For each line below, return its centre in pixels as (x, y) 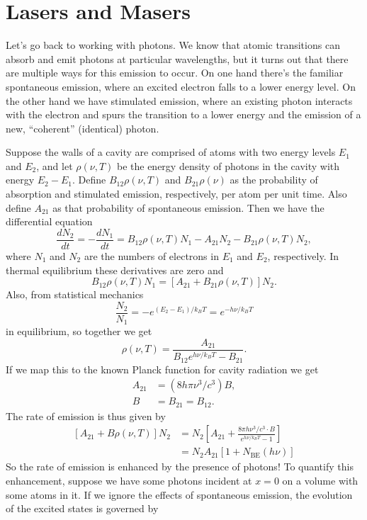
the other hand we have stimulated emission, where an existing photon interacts (179, 100)
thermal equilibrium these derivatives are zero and (115, 270)
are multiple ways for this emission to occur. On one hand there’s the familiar (175, 73)
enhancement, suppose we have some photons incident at (129, 481)
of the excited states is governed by (82, 508)
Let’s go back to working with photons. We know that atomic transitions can (173, 45)
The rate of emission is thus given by (86, 416)
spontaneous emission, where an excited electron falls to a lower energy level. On (181, 86)
